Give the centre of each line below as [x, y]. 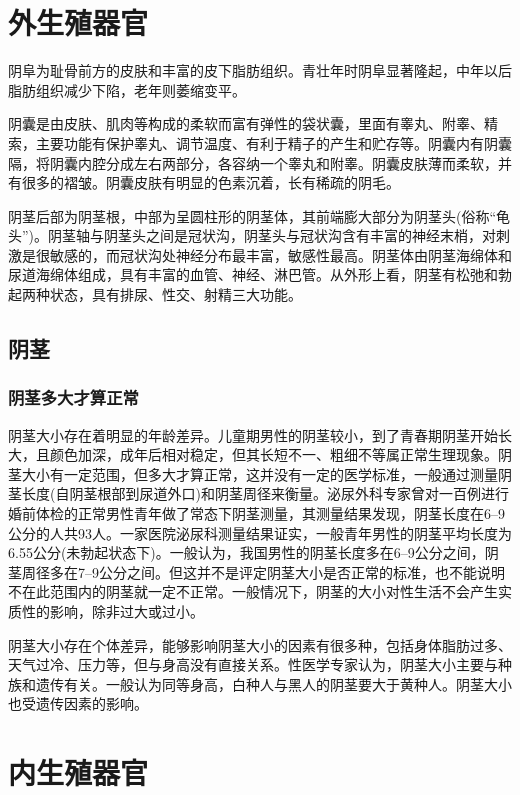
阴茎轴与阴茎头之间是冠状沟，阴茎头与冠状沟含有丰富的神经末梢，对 [272, 235]
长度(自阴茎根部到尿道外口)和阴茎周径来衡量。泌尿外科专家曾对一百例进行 [265, 493]
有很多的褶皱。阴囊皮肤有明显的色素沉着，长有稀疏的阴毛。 [204, 182]
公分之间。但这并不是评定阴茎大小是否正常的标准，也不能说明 [301, 571]
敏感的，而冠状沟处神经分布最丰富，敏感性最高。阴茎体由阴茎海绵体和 [280, 254]
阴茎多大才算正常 [73, 397]
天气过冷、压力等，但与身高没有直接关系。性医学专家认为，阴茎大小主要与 [253, 664]
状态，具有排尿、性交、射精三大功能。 [175, 294]
